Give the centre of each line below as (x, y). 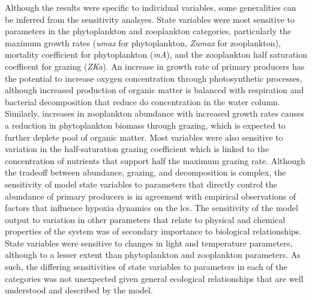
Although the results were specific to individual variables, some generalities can (151, 7)
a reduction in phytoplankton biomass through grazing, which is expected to (145, 125)
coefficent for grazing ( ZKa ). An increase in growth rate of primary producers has (155, 66)
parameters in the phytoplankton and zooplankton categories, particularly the (148, 31)
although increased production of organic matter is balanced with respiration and (154, 90)
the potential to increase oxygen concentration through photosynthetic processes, (154, 78)
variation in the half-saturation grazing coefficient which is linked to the (137, 149)
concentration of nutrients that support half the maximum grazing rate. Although (155, 160)
